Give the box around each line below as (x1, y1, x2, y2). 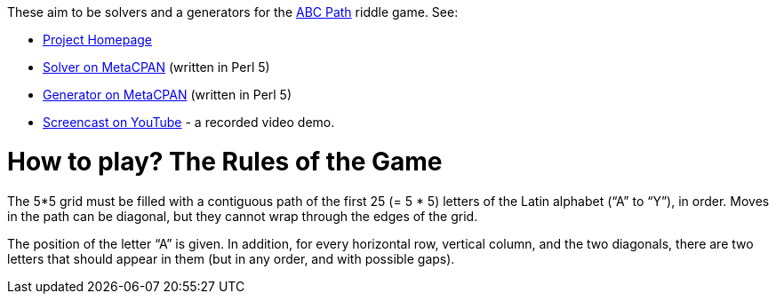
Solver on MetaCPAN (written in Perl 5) (43, 59, 270, 75)
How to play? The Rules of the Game (7, 146, 443, 177)
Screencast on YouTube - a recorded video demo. (43, 115, 335, 130)
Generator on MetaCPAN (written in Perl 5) (43, 87, 292, 102)
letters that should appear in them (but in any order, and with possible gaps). (7, 250, 455, 266)
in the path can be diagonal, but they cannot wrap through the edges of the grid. (7, 208, 478, 224)
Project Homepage (43, 32, 152, 47)
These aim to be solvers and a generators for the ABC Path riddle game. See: (7, 4, 459, 20)
